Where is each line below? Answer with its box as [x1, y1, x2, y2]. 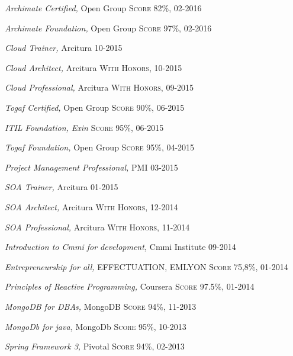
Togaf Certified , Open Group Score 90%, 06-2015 [5, 101, 185, 113]
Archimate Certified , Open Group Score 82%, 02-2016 [5, 2, 202, 14]
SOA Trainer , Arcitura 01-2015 [5, 181, 118, 193]
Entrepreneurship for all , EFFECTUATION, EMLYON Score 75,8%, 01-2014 [5, 260, 288, 272]
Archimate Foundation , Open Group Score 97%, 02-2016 [5, 21, 212, 34]
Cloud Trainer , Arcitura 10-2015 [5, 41, 123, 54]
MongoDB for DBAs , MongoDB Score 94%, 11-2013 [5, 300, 197, 312]
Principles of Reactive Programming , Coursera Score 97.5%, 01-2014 [5, 280, 255, 293]
